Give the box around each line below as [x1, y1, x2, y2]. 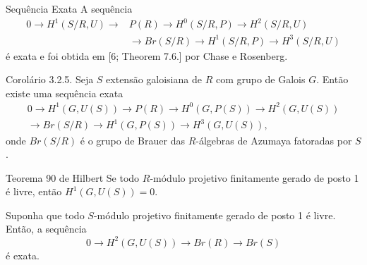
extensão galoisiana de [106, 72, 202, 87]
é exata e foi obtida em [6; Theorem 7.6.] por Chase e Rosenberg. [6, 48, 288, 63]
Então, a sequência [6, 221, 87, 236]
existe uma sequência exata [6, 85, 124, 100]
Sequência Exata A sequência [6, 1, 133, 16]
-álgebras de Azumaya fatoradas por [195, 132, 352, 147]
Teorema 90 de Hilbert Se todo [6, 170, 140, 185]
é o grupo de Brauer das [80, 132, 185, 147]
